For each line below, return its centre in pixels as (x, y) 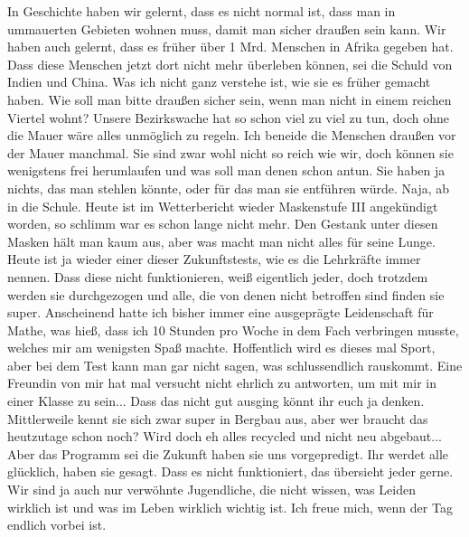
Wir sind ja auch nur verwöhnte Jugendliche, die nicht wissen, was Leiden (211, 490)
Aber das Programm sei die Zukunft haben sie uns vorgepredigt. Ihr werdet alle (228, 453)
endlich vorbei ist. (57, 525)
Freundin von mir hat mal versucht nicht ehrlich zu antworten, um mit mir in (222, 383)
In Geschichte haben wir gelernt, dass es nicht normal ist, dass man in (202, 11)
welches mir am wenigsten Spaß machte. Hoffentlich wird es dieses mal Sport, (221, 348)
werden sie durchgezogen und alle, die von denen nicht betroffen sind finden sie (226, 294)
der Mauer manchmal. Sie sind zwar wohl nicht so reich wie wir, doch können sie (230, 152)
